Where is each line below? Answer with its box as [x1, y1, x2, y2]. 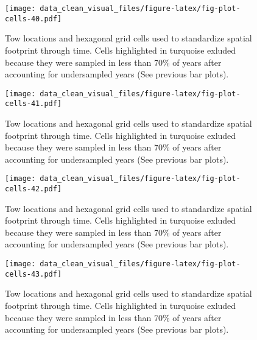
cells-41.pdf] [5, 99, 62, 108]
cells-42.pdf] [5, 185, 62, 194]
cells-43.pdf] [5, 269, 62, 278]
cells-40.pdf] [5, 14, 62, 23]
